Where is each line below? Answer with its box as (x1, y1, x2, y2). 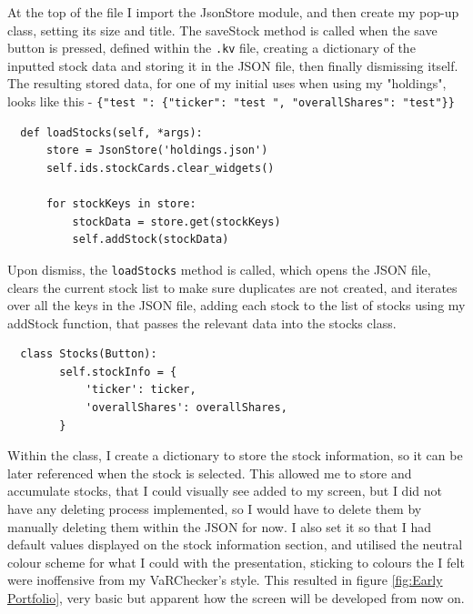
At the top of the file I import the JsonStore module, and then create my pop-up (7, 3, 459, 21)
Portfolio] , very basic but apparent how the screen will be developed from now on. (7, 589, 465, 607)
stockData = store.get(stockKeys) (72, 215, 281, 228)
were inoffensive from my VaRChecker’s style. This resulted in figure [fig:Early (7, 570, 443, 589)
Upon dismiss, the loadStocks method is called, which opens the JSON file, (7, 259, 431, 278)
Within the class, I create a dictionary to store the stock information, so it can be (7, 446, 463, 465)
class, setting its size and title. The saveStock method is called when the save (7, 20, 438, 39)
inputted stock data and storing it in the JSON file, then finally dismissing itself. (7, 55, 458, 75)
